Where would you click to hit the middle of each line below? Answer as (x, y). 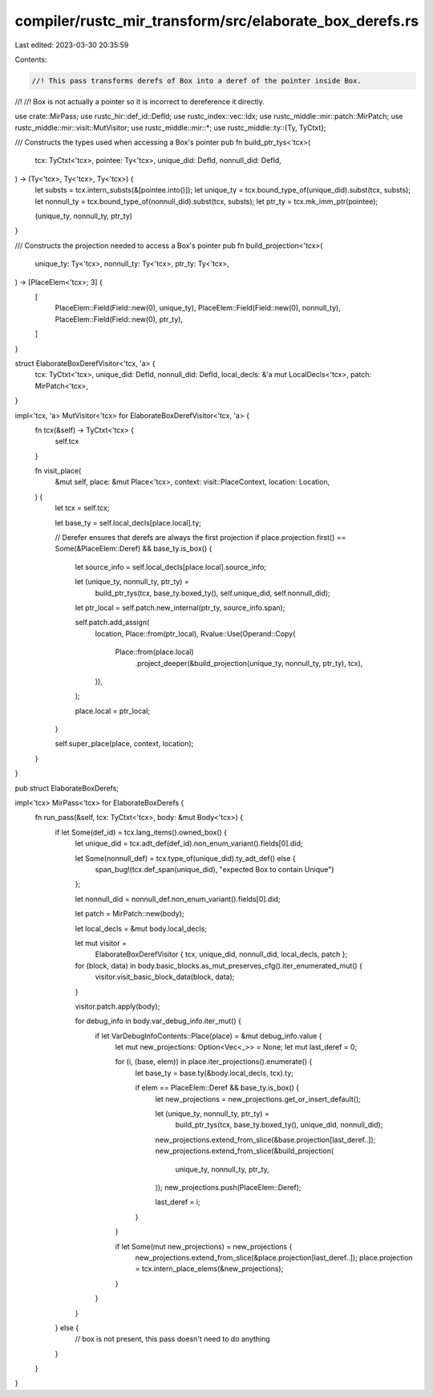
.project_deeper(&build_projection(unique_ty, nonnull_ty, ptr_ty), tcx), (249, 663)
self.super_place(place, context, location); (124, 744)
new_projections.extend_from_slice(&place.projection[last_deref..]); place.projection (274, 1257)
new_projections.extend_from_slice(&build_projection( (245, 1151)
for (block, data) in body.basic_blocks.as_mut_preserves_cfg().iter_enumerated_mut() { (219, 965)
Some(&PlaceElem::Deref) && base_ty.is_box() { (134, 549)
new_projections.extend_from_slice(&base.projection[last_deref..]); (265, 1139)
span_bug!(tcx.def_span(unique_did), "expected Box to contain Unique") (214, 869)
